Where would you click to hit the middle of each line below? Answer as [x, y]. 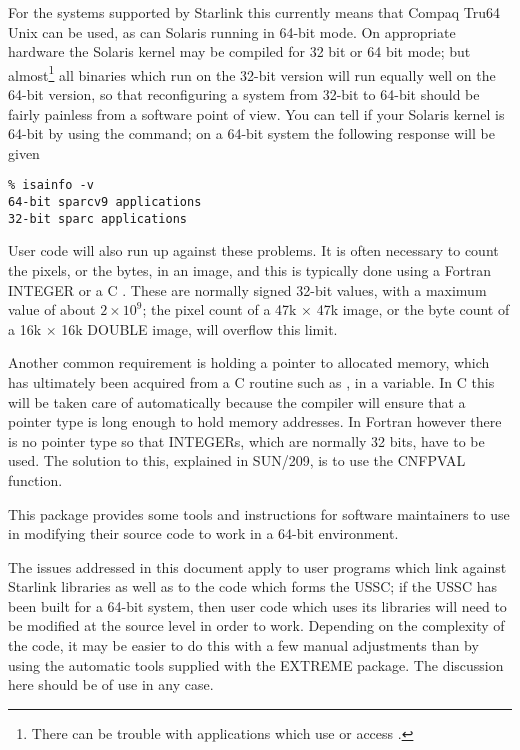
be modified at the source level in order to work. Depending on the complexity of [256, 625]
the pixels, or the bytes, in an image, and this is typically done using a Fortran [249, 269]
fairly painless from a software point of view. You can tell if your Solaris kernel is [256, 113]
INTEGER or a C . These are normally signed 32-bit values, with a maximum [247, 289]
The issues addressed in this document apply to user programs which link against [257, 566]
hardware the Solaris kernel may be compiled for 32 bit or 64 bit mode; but [239, 51]
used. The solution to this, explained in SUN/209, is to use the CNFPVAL [237, 460]
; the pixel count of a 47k [219, 309]
